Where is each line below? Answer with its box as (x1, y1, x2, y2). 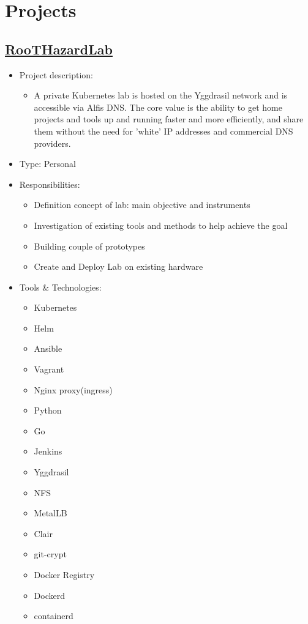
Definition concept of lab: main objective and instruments (34, 198, 250, 211)
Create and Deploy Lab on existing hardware (34, 260, 203, 273)
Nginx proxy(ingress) (34, 383, 113, 396)
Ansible (34, 342, 62, 355)
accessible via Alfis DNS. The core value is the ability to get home (34, 100, 282, 113)
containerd (34, 609, 73, 622)
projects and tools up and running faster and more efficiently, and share (34, 113, 304, 125)
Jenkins (34, 445, 62, 458)
